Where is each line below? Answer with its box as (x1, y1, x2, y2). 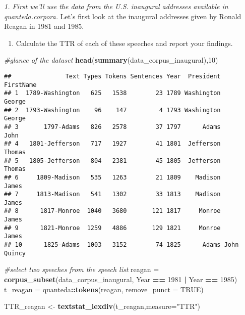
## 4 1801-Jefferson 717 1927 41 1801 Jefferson (4, 140, 221, 148)
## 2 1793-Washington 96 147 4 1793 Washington (4, 106, 221, 114)
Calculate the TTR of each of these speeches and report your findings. (16, 37, 233, 48)
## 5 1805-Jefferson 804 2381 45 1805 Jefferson (4, 157, 221, 164)
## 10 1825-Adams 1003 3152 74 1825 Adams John (4, 241, 239, 249)
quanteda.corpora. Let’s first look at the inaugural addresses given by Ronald (4, 11, 241, 21)
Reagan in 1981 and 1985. (4, 21, 84, 31)
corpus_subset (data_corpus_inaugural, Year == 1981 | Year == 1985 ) (4, 274, 237, 284)
